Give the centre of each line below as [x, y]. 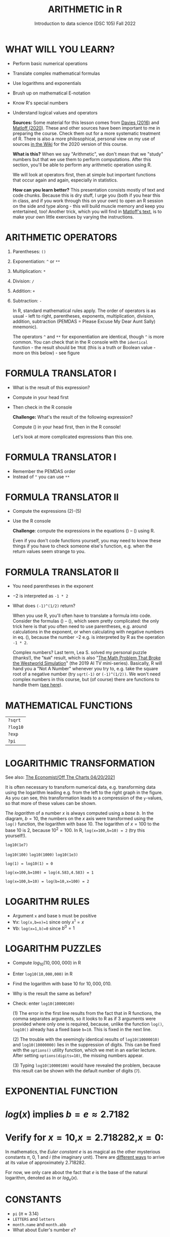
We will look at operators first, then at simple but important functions [84, 174]
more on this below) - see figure [46, 353]
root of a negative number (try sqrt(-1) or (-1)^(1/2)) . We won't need [87, 674]
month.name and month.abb [39, 1224]
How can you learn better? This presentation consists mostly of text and [88, 190]
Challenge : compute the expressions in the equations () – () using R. [84, 531]
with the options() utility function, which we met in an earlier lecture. [84, 1050]
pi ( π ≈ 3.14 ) [26, 1214]
